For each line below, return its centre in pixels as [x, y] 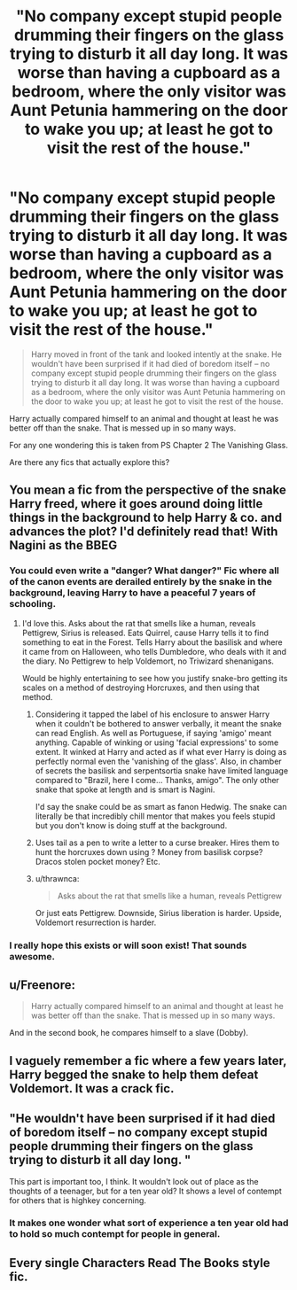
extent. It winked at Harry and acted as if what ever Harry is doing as [161, 751]
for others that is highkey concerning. [78, 1200]
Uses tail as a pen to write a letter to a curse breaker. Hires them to [157, 843]
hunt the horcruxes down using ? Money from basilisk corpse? [149, 851]
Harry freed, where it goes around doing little [136, 504]
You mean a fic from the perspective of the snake [148, 490]
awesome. [32, 956]
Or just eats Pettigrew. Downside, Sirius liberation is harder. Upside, [158, 913]
